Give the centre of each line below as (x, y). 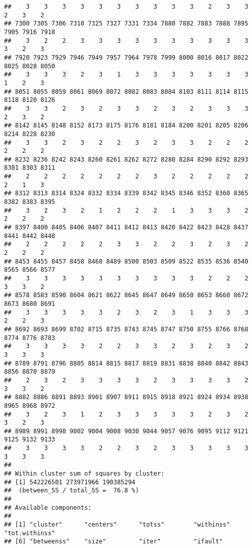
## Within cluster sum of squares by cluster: (84, 474)
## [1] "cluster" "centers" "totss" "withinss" (117, 525)
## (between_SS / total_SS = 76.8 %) (72, 491)
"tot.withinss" (30, 533)
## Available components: (48, 507)
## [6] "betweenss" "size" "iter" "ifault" (114, 542)
